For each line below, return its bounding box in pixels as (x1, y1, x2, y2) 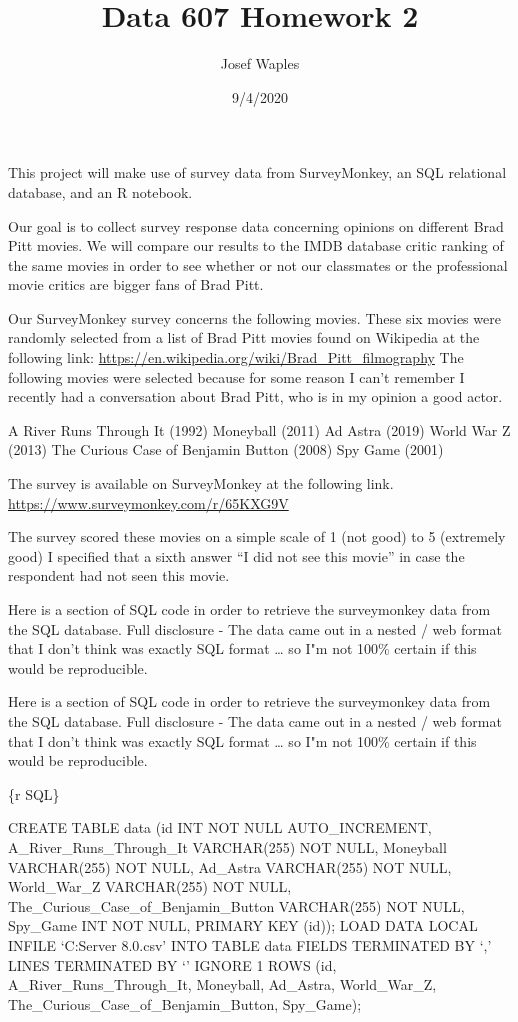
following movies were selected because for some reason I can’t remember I (8, 366, 465, 387)
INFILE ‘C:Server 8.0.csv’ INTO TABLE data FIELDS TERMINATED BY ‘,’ (8, 934, 492, 955)
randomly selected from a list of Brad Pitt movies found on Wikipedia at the (8, 327, 480, 348)
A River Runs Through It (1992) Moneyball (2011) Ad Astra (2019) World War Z (8, 419, 511, 440)
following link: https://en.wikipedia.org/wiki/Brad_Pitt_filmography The (8, 347, 464, 368)
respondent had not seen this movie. (8, 565, 230, 586)
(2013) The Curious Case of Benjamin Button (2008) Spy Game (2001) (8, 439, 444, 460)
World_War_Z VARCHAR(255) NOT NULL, (8, 876, 292, 897)
